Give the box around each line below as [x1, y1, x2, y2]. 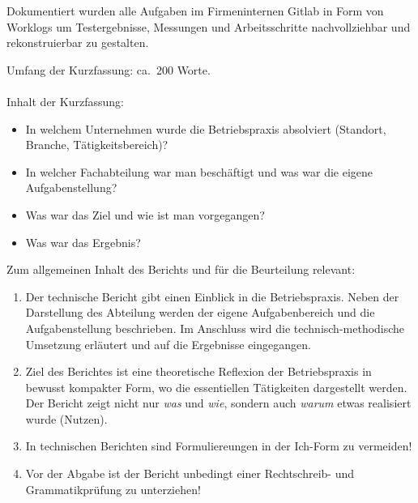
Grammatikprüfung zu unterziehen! [25, 480, 201, 497]
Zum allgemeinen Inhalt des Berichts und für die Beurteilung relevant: [6, 261, 356, 278]
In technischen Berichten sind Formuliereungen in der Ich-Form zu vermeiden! [25, 437, 412, 454]
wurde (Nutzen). [25, 410, 108, 427]
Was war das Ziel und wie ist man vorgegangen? [25, 206, 265, 223]
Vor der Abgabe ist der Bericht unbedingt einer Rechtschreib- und [25, 465, 355, 482]
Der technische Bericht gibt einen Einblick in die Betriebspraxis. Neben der [25, 288, 399, 305]
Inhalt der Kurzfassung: [6, 92, 124, 109]
